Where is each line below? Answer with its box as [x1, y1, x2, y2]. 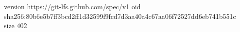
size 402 [4, 20, 27, 31]
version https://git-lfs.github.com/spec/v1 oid [4, 1, 141, 11]
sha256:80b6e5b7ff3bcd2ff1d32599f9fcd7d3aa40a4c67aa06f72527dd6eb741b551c [4, 11, 236, 21]
